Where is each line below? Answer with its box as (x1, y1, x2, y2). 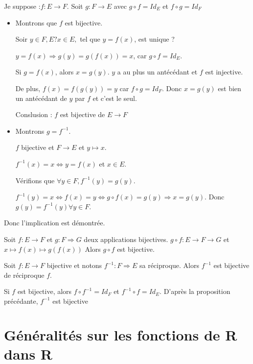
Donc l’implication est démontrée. (4, 218, 105, 228)
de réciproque (4, 269, 45, 280)
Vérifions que (15, 175, 55, 185)
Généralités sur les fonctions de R (4, 324, 237, 344)
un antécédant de (15, 93, 67, 103)
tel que (80, 34, 100, 44)
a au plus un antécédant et (117, 67, 198, 77)
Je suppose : (4, 1, 41, 11)
